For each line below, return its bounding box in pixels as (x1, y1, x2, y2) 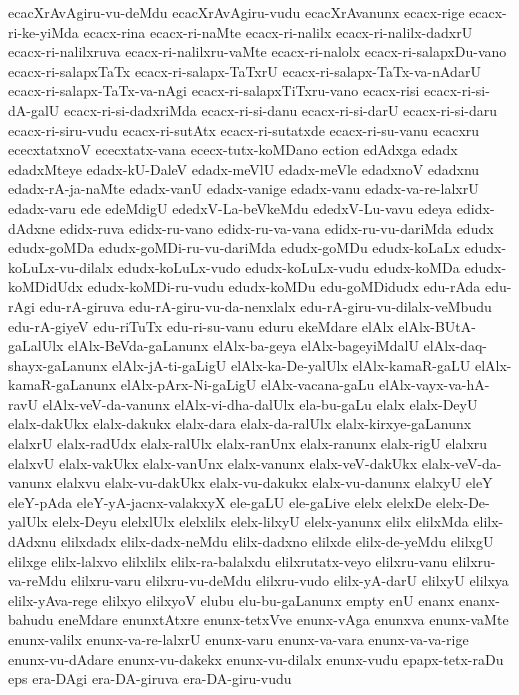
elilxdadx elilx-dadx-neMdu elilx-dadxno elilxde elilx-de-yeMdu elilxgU (60, 531, 494, 552)
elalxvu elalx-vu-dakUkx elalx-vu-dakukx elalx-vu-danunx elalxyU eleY (56, 472, 493, 493)
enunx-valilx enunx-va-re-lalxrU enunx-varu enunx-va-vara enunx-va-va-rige (8, 629, 469, 649)
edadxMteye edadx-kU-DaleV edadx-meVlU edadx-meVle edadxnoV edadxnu (8, 158, 480, 179)
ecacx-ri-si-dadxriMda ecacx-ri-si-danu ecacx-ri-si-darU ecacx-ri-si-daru (63, 99, 497, 120)
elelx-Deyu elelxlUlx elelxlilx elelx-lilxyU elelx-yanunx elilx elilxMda (52, 511, 469, 532)
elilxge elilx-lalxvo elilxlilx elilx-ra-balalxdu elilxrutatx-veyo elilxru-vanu (8, 550, 448, 571)
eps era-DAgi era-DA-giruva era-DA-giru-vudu (8, 668, 292, 689)
